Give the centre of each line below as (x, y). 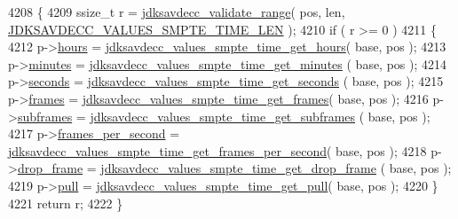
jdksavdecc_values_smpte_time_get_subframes (223, 116)
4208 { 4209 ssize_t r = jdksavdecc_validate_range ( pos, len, (177, 12)
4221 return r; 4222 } (66, 203)
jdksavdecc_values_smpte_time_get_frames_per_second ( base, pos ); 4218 (217, 150)
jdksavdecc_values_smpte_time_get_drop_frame (238, 168)
